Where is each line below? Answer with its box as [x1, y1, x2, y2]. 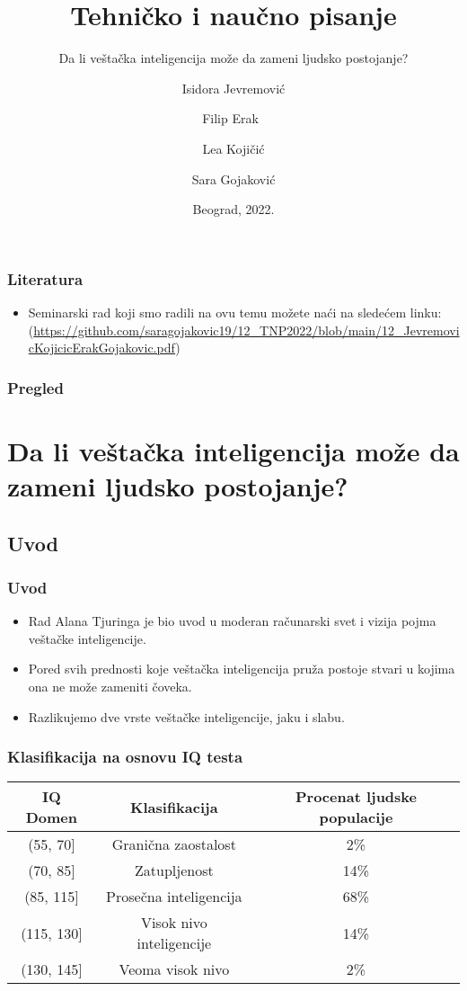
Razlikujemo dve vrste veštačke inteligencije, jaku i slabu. [28, 707, 345, 726]
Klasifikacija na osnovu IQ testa [7, 745, 243, 768]
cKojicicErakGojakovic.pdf [28, 338, 176, 357]
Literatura [7, 267, 84, 290]
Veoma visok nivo [119, 959, 230, 980]
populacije [319, 807, 393, 828]
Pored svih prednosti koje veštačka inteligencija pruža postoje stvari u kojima [28, 659, 455, 678]
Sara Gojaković [191, 169, 276, 188]
